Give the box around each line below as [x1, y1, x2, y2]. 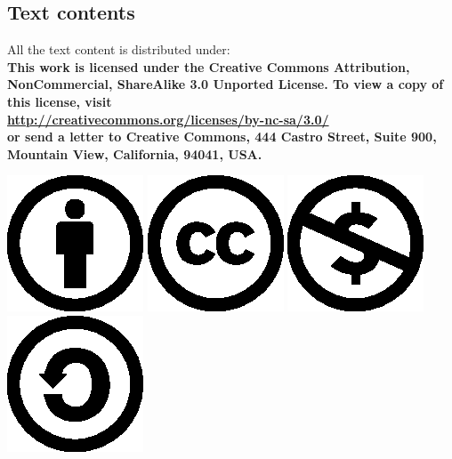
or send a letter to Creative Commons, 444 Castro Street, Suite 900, [7, 127, 437, 146]
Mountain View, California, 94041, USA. [7, 144, 262, 163]
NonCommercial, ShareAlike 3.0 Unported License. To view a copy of [7, 75, 444, 93]
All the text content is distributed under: [7, 40, 230, 59]
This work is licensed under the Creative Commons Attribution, [7, 57, 410, 76]
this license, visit [7, 92, 112, 110]
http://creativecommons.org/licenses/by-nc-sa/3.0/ [7, 109, 329, 128]
